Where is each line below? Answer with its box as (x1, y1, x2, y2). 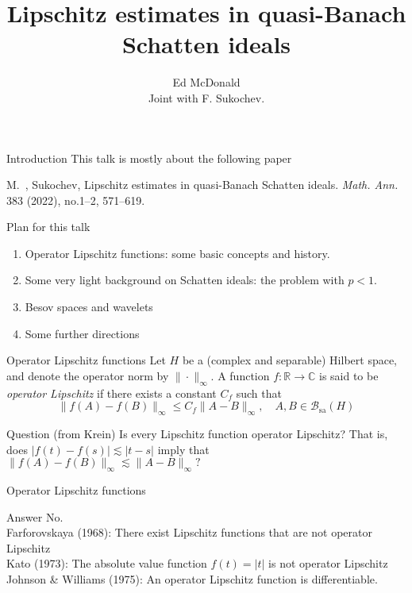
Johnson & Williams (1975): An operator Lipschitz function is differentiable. (6, 570, 378, 587)
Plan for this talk (6, 218, 90, 235)
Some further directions (25, 325, 140, 341)
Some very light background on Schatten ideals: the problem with (25, 271, 345, 288)
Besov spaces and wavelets (25, 298, 153, 315)
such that (236, 384, 282, 401)
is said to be (318, 367, 379, 383)
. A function (210, 367, 270, 383)
